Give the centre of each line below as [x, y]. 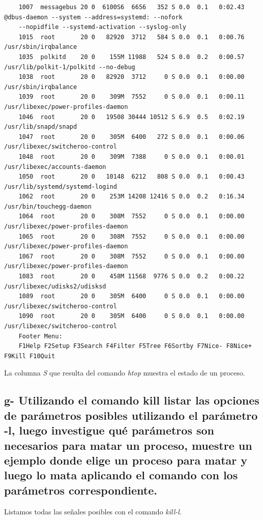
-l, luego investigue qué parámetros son [109, 430]
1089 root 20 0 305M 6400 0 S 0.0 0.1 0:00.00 [131, 296]
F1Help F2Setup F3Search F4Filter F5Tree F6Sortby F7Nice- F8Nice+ [135, 346]
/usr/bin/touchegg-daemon [48, 206]
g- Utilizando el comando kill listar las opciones [132, 400]
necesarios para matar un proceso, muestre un [128, 445]
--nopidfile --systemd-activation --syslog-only [102, 27]
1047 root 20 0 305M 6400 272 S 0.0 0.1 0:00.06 [131, 137]
